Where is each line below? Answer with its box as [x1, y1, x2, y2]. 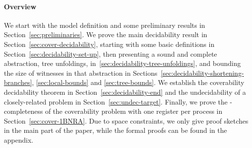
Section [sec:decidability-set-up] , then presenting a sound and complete [4, 48, 217, 59]
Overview [4, 1, 37, 11]
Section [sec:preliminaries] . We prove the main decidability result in [4, 29, 207, 40]
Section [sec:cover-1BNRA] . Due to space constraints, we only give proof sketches [4, 115, 249, 126]
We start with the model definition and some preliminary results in [4, 20, 206, 30]
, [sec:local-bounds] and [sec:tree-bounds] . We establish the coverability [32, 77, 245, 87]
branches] [4, 77, 32, 87]
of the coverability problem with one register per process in [45, 106, 223, 116]
